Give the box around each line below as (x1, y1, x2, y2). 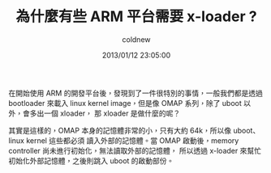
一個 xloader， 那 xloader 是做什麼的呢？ (43, 108, 181, 118)
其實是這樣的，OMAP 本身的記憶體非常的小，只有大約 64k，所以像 (8, 125, 232, 135)
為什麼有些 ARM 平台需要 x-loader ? (15, 7, 257, 26)
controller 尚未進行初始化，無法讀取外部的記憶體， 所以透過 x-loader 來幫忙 (8, 146, 262, 155)
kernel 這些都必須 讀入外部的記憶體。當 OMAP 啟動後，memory (25, 135, 239, 146)
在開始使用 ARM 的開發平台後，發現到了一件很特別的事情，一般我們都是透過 (8, 88, 264, 98)
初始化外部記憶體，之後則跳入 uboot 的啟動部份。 (8, 155, 174, 166)
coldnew (122, 34, 151, 44)
